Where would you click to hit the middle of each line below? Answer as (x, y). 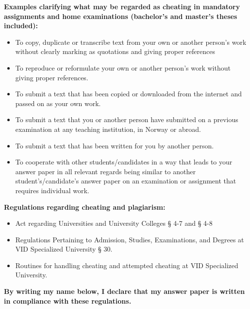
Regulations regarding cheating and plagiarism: (85, 207)
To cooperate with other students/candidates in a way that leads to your (124, 162)
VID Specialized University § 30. (64, 249)
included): (21, 26)
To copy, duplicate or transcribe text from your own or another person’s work (131, 42)
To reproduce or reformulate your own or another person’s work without (123, 67)
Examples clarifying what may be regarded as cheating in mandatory (122, 6)
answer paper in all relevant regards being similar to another (105, 171)
